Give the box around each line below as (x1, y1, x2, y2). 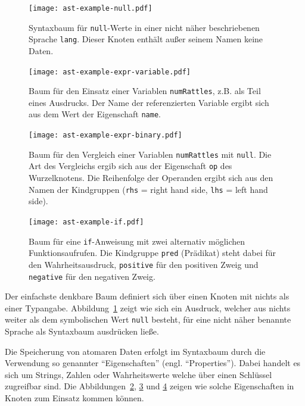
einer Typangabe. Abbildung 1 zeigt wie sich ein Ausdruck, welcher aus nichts (5, 301, 291, 314)
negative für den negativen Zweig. (29, 270, 155, 282)
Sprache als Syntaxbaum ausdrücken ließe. (5, 325, 159, 338)
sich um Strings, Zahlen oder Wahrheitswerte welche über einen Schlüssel (5, 368, 272, 380)
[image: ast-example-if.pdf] (29, 217, 144, 226)
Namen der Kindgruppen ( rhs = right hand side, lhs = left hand (29, 183, 268, 195)
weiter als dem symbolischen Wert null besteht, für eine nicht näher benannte (5, 313, 291, 326)
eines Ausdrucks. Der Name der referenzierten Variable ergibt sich (29, 96, 269, 108)
